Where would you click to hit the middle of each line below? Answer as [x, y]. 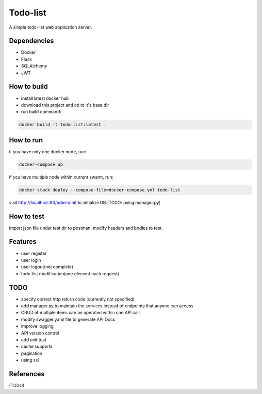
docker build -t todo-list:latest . [63, 125]
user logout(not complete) [47, 267]
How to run [26, 140]
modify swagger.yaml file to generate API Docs [68, 319]
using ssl [30, 360]
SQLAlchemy [34, 66]
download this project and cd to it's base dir [65, 105]
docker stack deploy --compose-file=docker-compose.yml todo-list [100, 190]
